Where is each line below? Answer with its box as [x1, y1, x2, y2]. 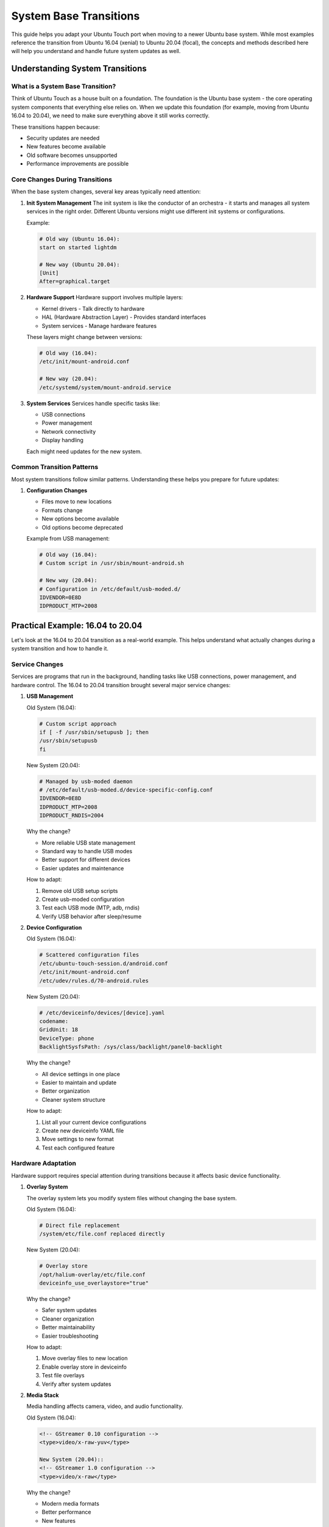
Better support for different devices [41, 856, 131, 864]
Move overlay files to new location [41, 1355, 128, 1362]
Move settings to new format [41, 1135, 114, 1143]
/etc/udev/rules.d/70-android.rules [39, 977, 149, 984]
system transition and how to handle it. [11, 645, 109, 652]
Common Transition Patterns [11, 463, 99, 472]
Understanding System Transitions [11, 64, 147, 74]
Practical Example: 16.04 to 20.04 [11, 620, 143, 630]
